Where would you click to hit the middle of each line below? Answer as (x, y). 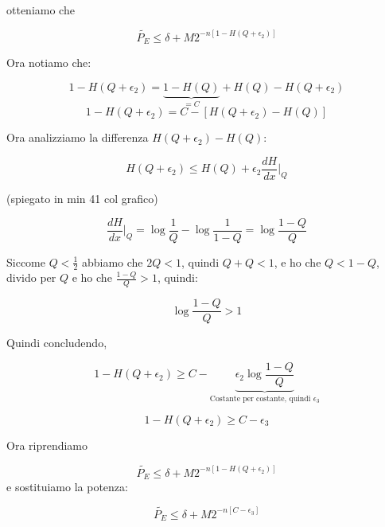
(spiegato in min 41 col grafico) (82, 198)
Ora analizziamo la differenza (78, 137)
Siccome (26, 262)
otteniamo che (41, 10)
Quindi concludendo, (57, 343)
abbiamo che (112, 262)
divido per (31, 277)
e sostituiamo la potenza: (67, 487)
